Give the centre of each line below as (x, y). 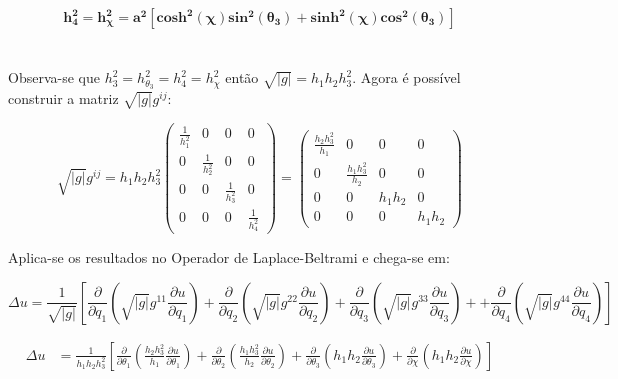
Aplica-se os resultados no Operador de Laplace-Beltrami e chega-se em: (229, 257)
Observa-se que (54, 77)
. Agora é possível (406, 77)
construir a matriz (63, 98)
